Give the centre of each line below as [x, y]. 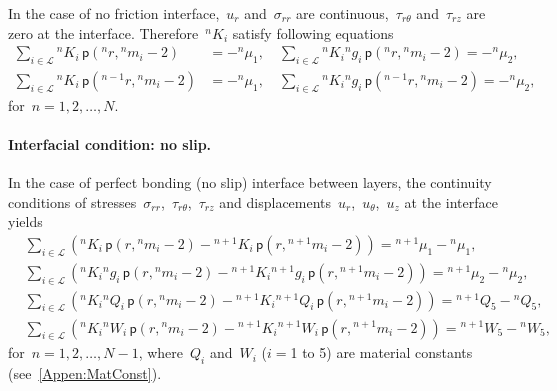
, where [161, 352]
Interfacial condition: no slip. [110, 144]
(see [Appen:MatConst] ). [85, 373]
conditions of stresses [72, 201]
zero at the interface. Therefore [103, 32]
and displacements [275, 201]
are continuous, [342, 13]
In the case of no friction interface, [114, 13]
